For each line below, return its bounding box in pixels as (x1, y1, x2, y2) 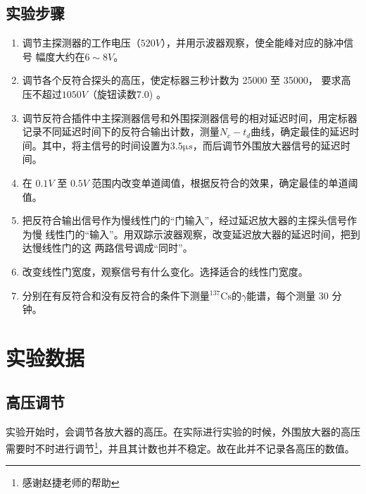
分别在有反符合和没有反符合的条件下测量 (22, 288, 210, 302)
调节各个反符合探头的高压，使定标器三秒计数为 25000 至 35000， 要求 (22, 73, 341, 87)
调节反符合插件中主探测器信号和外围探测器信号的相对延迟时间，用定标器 (22, 110, 358, 125)
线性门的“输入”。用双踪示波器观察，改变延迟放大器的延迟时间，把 (45, 226, 351, 241)
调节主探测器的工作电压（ (22, 35, 141, 50)
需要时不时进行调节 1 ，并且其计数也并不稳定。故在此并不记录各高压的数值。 (6, 438, 355, 455)
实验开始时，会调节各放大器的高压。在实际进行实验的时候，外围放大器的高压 (6, 424, 360, 439)
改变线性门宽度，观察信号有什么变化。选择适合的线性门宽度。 (22, 264, 308, 278)
